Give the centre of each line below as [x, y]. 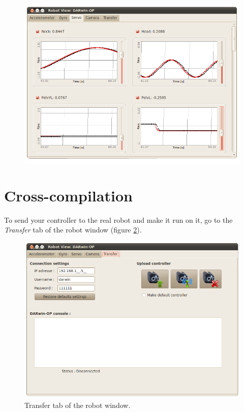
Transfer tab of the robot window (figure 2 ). [73, 230]
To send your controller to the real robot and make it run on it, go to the [118, 219]
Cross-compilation [68, 195]
